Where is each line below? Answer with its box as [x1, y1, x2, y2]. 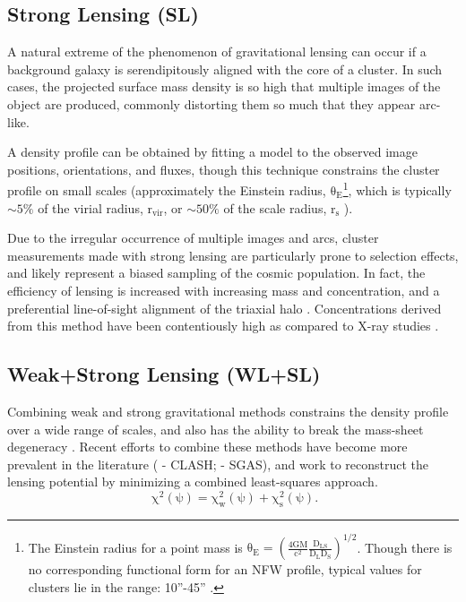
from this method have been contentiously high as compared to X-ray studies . [7, 316, 439, 335]
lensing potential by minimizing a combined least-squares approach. [7, 472, 378, 491]
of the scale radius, [223, 198, 327, 217]
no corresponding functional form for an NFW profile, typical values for [28, 560, 422, 579]
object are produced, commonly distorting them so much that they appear [7, 94, 416, 113]
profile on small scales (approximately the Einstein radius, [7, 181, 326, 200]
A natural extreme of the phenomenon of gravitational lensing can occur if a [7, 42, 427, 61]
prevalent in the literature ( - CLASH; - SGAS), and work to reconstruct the [7, 454, 429, 473]
